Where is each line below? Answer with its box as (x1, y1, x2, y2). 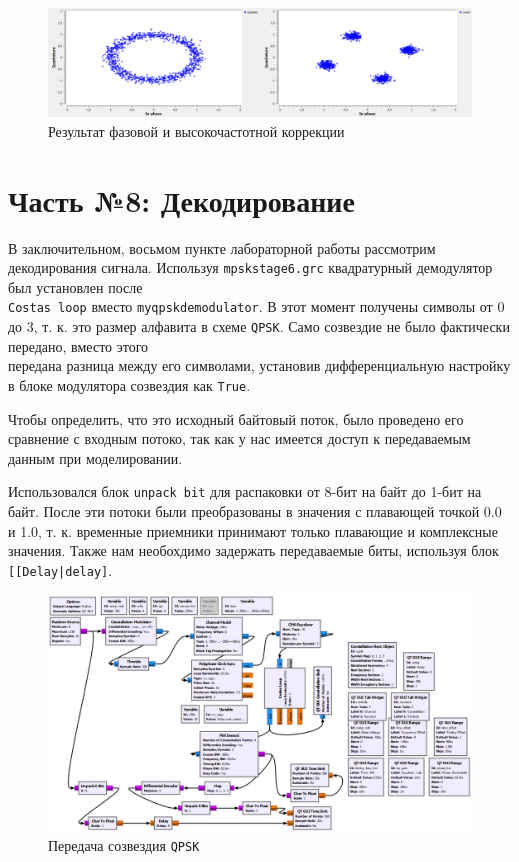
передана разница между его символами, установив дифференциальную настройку (8, 355, 511, 376)
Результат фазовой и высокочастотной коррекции (48, 120, 345, 141)
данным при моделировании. (8, 447, 183, 468)
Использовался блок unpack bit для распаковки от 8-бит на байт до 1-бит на (8, 481, 482, 502)
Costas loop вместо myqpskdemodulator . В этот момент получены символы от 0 (8, 296, 505, 317)
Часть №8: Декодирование (8, 179, 355, 220)
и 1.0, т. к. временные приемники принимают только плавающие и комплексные (8, 520, 498, 541)
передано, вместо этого (8, 335, 149, 356)
